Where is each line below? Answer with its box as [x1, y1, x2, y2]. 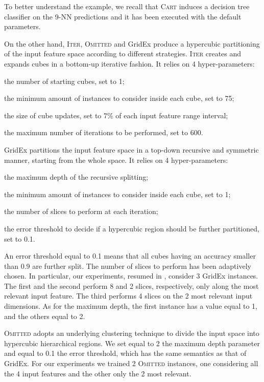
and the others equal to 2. [4, 310, 85, 321]
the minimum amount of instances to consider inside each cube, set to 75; [4, 93, 234, 103]
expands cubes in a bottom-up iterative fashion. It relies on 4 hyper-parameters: [4, 58, 255, 69]
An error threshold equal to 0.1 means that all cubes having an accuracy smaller [4, 250, 256, 261]
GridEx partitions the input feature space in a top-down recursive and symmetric [4, 144, 259, 155]
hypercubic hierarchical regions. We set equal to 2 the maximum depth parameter [4, 337, 260, 348]
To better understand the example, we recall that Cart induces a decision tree [4, 1, 250, 11]
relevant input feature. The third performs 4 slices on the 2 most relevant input [4, 290, 253, 301]
